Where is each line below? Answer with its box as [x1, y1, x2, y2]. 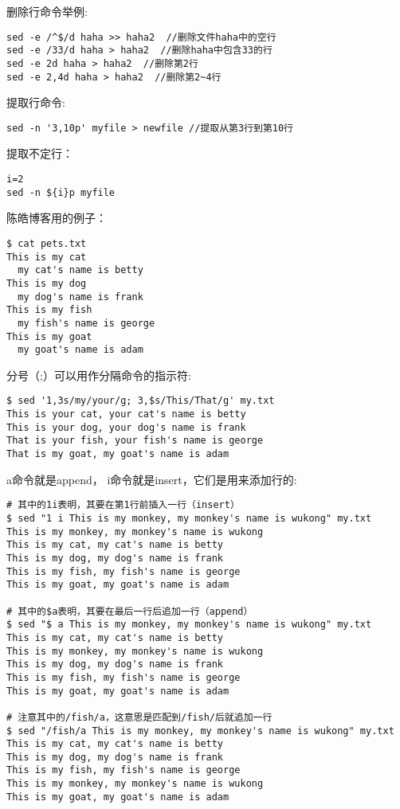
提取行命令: [6, 94, 65, 111]
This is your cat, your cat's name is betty [6, 408, 246, 420]
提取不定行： [6, 145, 73, 162]
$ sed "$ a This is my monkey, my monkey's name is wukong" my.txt [6, 619, 372, 631]
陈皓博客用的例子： [6, 209, 107, 226]
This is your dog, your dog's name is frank [6, 421, 246, 433]
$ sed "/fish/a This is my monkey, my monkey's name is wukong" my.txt [6, 725, 394, 737]
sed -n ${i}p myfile [6, 186, 116, 198]
